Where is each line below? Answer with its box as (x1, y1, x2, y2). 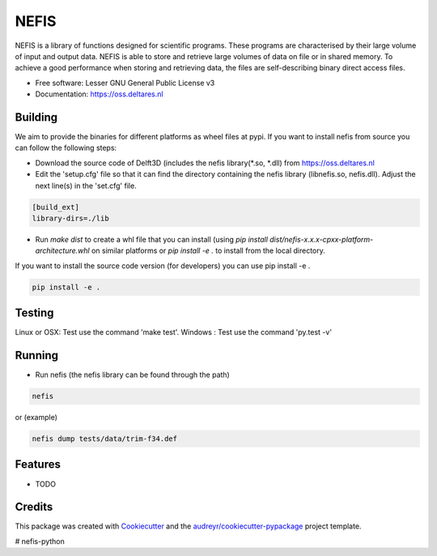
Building (15, 110, 58, 124)
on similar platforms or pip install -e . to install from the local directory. (91, 246, 325, 255)
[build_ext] (32, 203, 80, 212)
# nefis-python (15, 536, 65, 546)
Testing (15, 306, 54, 320)
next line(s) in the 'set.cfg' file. (35, 181, 137, 190)
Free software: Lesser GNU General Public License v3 (35, 78, 215, 88)
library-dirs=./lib (32, 213, 109, 223)
